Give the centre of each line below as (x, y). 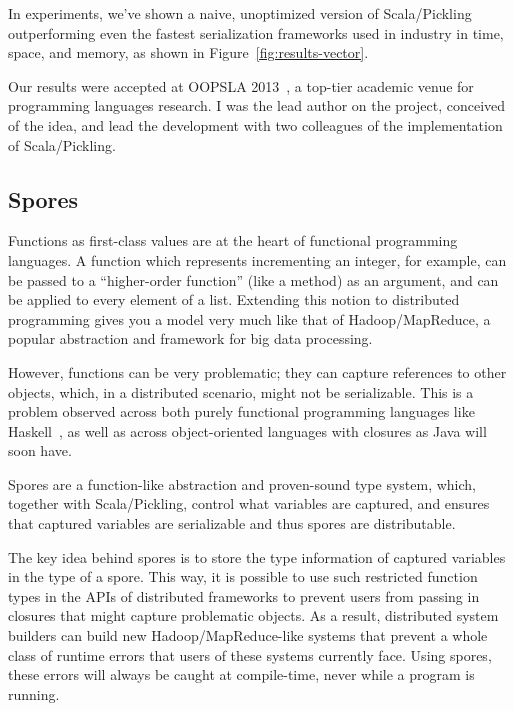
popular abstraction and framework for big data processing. (190, 338)
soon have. (40, 450)
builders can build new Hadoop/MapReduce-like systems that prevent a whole (248, 635)
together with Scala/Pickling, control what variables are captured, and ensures (249, 503)
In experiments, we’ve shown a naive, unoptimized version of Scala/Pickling (240, 13)
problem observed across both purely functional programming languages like (241, 411)
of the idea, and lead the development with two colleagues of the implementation (255, 124)
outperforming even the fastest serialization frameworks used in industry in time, (256, 32)
